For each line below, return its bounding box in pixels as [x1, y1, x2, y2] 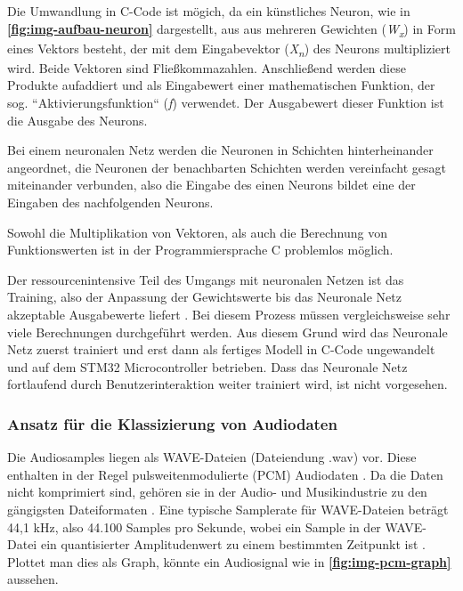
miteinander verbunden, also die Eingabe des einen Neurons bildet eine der [7, 175, 416, 194]
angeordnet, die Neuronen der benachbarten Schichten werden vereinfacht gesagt [7, 158, 447, 176]
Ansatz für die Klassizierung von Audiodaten [7, 412, 337, 434]
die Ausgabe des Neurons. [7, 110, 148, 129]
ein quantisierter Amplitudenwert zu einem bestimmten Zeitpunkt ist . [40, 535, 426, 554]
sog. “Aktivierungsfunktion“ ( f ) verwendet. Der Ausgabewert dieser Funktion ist [7, 93, 444, 112]
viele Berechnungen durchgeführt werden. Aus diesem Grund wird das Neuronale [7, 322, 448, 341]
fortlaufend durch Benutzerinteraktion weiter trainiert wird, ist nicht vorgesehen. [7, 375, 448, 393]
